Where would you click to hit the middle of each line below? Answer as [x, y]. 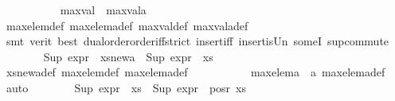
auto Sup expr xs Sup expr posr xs [126, 87]
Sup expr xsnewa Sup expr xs [128, 56]
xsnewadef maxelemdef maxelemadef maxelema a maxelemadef [196, 72]
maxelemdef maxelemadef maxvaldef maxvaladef [127, 25]
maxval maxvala [103, 10]
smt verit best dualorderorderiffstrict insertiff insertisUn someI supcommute [197, 41]
